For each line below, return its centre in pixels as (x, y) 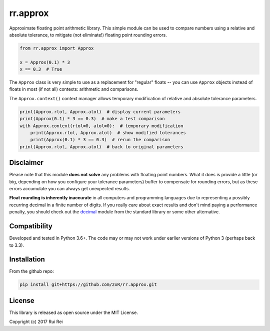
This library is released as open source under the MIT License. (74, 312)
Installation (27, 260)
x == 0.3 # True (41, 69)
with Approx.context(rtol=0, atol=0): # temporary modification (101, 126)
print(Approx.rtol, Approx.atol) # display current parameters (100, 112)
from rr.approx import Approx (57, 48)
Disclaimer (26, 163)
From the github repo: (32, 271)
